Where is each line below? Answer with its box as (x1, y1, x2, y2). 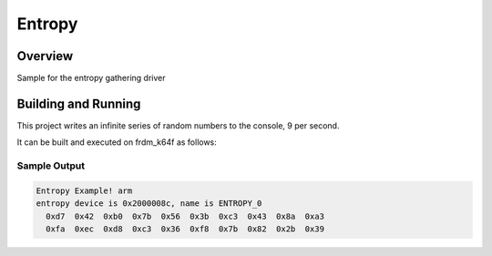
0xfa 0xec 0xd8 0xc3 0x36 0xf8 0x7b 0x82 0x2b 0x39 (46, 224, 325, 234)
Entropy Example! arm (36, 185, 133, 196)
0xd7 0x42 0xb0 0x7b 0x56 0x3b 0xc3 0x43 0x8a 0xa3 (46, 210, 325, 221)
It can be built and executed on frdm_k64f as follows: (16, 137, 218, 148)
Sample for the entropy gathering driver (16, 73, 166, 84)
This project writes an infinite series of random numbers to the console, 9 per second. (16, 119, 340, 131)
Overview (16, 48, 74, 64)
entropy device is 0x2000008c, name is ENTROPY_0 (36, 199, 262, 209)
